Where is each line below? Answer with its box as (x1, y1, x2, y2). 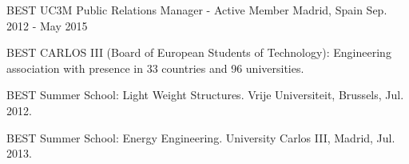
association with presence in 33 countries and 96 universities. (6, 59, 304, 76)
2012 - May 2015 (6, 17, 88, 34)
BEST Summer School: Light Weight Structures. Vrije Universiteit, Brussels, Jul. (6, 86, 404, 103)
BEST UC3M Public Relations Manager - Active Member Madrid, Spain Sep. (6, 2, 387, 18)
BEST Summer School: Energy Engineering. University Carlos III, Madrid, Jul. (6, 129, 395, 146)
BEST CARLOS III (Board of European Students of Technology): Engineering (6, 44, 391, 61)
